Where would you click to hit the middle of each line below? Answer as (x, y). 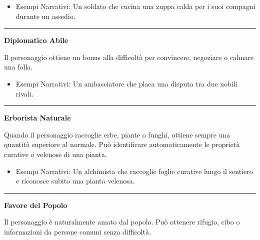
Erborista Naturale (37, 118)
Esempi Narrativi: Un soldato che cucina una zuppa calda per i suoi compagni (135, 6)
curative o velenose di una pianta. (55, 154)
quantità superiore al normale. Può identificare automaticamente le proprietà (122, 144)
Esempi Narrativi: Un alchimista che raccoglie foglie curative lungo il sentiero (134, 171)
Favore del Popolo (36, 205)
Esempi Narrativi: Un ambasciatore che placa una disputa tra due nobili (126, 83)
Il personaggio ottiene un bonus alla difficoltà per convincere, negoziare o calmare (129, 57)
